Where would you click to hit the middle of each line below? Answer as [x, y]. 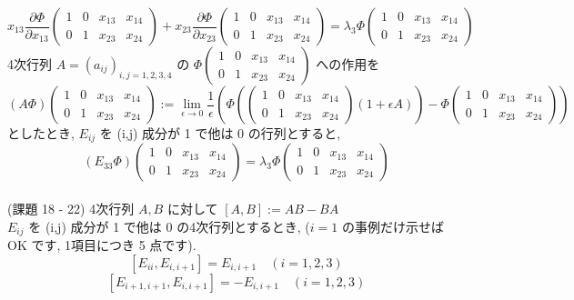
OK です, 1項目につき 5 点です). [102, 245]
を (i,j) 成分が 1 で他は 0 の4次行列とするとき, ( [169, 226]
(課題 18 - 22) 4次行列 [71, 209]
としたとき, [41, 133]
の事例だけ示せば [393, 226]
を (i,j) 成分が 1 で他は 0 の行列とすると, [220, 133]
